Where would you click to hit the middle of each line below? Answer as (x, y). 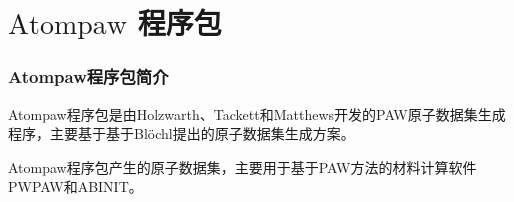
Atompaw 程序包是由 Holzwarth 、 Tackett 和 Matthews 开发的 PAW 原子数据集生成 (257, 113)
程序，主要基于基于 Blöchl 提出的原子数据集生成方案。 (181, 133)
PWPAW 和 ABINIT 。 (75, 186)
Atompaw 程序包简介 (88, 76)
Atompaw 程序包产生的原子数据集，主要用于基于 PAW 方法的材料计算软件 (242, 166)
